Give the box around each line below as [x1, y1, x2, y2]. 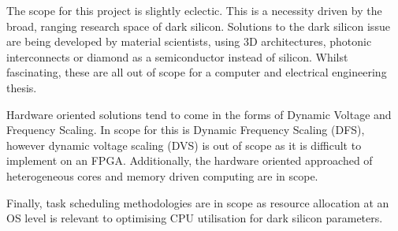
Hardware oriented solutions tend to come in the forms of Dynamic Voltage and [6, 106, 392, 122]
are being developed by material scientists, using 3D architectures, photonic [6, 33, 372, 50]
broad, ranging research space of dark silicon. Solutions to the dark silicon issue [6, 17, 390, 34]
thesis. [6, 79, 37, 95]
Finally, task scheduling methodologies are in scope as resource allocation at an [6, 194, 389, 211]
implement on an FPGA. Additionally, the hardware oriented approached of [6, 152, 373, 169]
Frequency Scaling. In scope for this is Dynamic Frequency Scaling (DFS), [6, 121, 365, 138]
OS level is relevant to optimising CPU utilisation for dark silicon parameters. [6, 210, 383, 226]
